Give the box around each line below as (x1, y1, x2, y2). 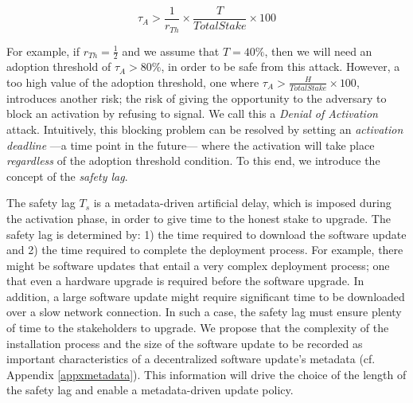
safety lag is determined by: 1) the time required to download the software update (6, 225, 407, 242)
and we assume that (122, 42, 220, 59)
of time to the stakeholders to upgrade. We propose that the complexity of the (6, 319, 389, 336)
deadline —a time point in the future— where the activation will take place (6, 136, 375, 153)
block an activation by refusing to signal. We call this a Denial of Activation (6, 105, 378, 122)
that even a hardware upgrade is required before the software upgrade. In (6, 272, 364, 289)
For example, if (6, 42, 80, 59)
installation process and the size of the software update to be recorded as (6, 335, 363, 351)
